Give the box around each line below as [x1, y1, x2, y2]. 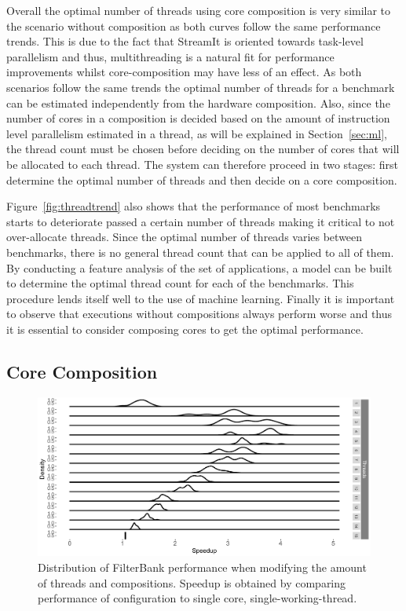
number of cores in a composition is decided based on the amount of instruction [6, 110, 390, 126]
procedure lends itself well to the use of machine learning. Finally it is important [6, 290, 395, 306]
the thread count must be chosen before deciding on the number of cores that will [6, 141, 400, 157]
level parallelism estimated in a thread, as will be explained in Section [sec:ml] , [6, 125, 387, 141]
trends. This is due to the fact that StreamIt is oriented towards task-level [6, 33, 364, 49]
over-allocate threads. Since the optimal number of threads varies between [6, 229, 363, 245]
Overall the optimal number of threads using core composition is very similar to [6, 2, 391, 18]
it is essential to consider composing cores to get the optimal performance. [6, 320, 364, 337]
